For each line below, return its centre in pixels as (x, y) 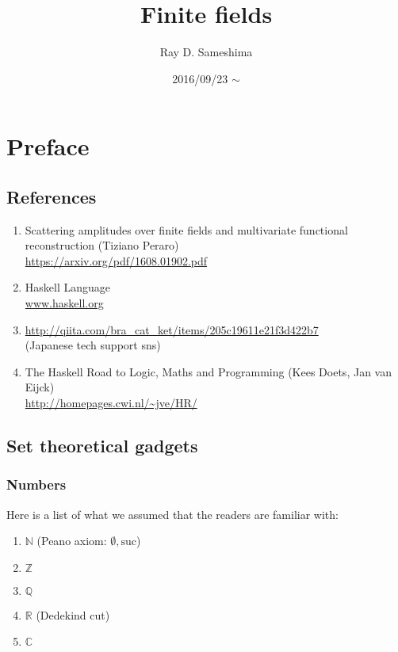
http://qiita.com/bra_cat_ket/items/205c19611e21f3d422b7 (172, 329)
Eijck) (40, 387)
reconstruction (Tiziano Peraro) (102, 245)
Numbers (36, 484)
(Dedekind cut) (73, 614)
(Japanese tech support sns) (93, 345)
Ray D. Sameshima (206, 52)
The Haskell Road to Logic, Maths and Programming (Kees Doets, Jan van (208, 371)
